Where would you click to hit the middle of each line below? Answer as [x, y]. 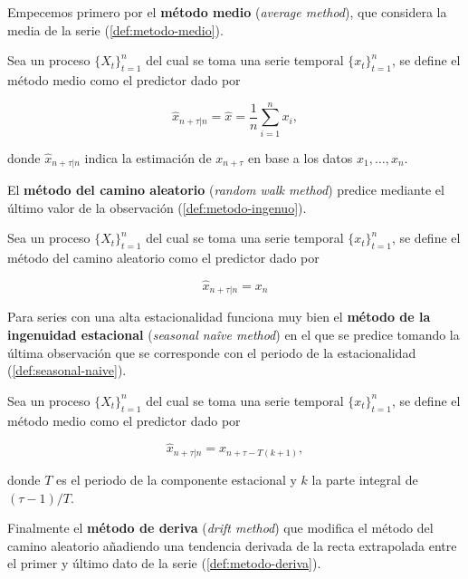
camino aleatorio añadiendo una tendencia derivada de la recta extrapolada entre [232, 545]
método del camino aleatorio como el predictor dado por [163, 258]
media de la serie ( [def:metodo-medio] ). [115, 29]
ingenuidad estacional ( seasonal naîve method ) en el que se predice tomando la [234, 334]
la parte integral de [365, 479]
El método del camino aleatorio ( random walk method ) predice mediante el [226, 190]
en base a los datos [300, 157]
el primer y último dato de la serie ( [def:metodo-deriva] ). [164, 563]
